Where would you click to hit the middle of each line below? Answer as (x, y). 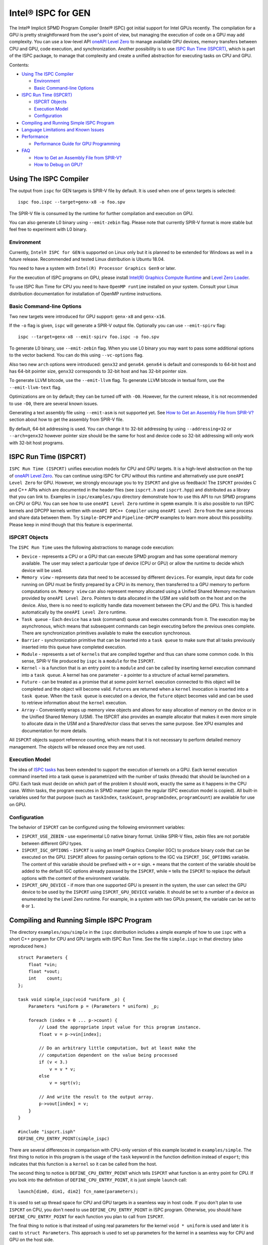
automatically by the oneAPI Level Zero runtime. (74, 612)
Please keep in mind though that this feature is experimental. (71, 524)
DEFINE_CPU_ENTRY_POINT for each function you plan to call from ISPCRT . (87, 1216)
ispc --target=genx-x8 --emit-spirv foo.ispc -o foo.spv (89, 337)
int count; (45, 978)
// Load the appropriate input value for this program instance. (120, 1027)
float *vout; (44, 972)
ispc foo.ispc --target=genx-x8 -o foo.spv (72, 202)
